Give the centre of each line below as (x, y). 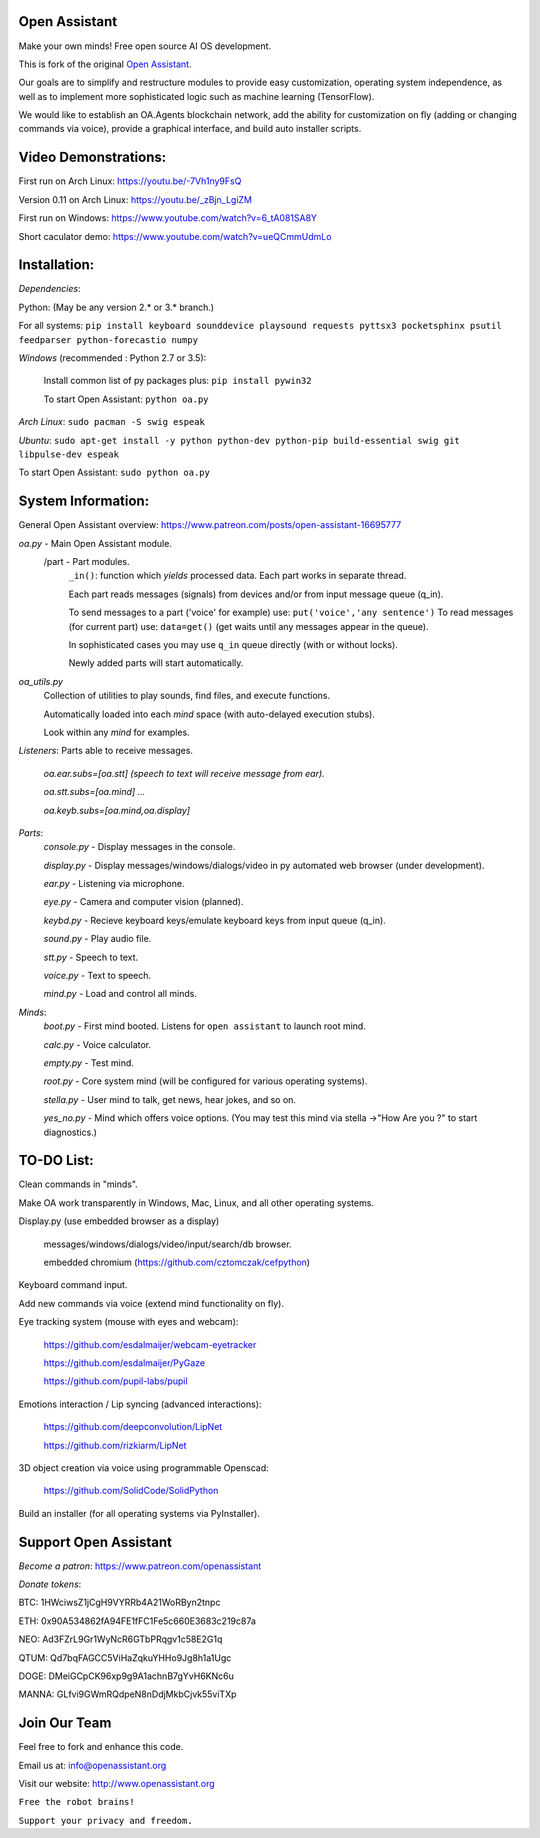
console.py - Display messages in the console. (139, 847)
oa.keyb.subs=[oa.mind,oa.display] (116, 810)
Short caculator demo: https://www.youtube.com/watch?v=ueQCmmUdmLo (175, 236)
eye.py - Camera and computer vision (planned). (143, 902)
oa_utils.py (41, 681)
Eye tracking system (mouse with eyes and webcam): (128, 1322)
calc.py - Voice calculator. (97, 1044)
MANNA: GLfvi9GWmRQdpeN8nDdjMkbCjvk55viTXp (127, 1694)
